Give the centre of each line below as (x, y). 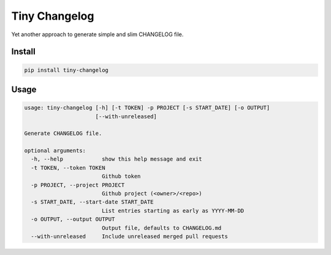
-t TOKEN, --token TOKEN (68, 168)
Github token (121, 177)
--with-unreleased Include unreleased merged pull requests (129, 236)
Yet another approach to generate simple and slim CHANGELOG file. (97, 34)
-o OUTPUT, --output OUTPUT (73, 219)
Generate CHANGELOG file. (63, 134)
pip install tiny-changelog (66, 70)
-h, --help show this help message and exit (116, 159)
